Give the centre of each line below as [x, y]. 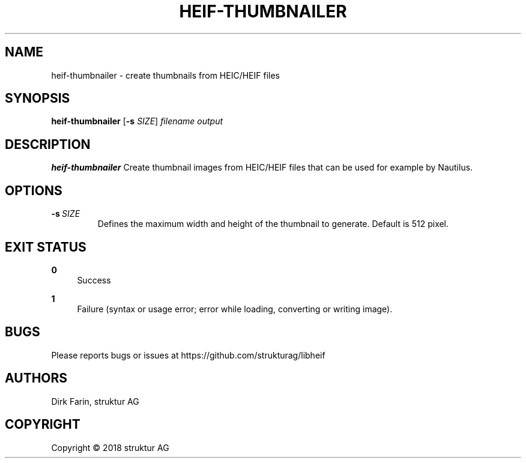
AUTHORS [36, 378]
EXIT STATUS [46, 247]
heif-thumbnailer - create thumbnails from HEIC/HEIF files [165, 75]
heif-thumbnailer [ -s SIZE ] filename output [137, 121]
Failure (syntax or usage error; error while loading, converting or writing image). [235, 309]
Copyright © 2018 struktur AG [110, 447]
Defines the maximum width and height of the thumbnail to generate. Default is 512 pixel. [273, 224]
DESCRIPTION [48, 144]
